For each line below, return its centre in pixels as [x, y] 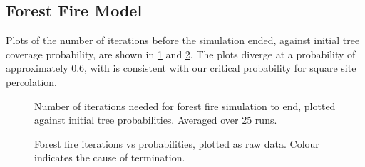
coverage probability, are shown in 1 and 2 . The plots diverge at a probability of [181, 54]
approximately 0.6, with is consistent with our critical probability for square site [181, 68]
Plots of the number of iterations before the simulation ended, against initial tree [183, 40]
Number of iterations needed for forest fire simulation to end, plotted [185, 106]
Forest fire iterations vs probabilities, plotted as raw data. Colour [177, 143]
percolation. [32, 81]
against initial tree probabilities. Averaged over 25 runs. [156, 120]
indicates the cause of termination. [110, 157]
